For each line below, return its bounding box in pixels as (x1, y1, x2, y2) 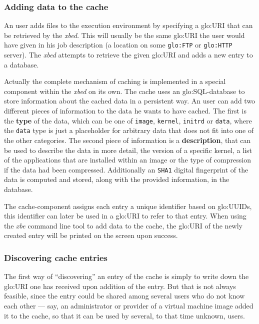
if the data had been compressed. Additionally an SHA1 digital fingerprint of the (4, 164, 248, 174)
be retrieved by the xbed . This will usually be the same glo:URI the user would (4, 29, 245, 40)
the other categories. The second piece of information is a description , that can (4, 134, 251, 145)
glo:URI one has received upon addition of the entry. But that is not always (4, 280, 236, 291)
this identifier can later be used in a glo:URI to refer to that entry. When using (4, 210, 246, 221)
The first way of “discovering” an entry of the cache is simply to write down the (4, 271, 249, 281)
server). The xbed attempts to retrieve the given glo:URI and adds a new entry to (4, 49, 253, 60)
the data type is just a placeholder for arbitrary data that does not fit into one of (4, 125, 254, 135)
